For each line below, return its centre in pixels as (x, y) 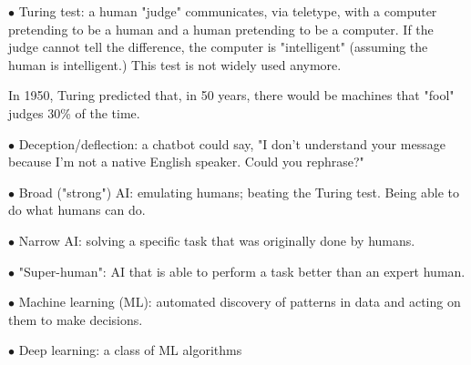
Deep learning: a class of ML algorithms (130, 350)
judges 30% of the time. (74, 112)
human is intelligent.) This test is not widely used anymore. (175, 64)
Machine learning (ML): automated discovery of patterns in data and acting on (240, 302)
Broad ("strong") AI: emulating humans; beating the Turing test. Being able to (239, 192)
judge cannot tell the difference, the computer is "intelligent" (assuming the (218, 47)
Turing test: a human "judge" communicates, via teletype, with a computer (228, 11)
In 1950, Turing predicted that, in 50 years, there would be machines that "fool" (231, 95)
